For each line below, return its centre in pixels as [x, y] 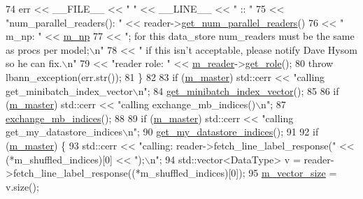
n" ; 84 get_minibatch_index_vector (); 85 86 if [239, 90]
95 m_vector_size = [293, 173]
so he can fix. [34, 63]
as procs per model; [48, 49]
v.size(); [22, 186]
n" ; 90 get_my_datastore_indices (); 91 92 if [223, 132]
